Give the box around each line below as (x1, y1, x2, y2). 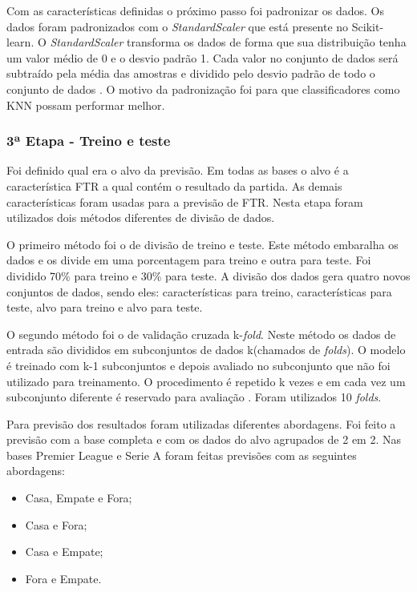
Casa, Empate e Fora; (25, 489, 132, 506)
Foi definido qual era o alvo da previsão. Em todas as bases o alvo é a (6, 162, 349, 179)
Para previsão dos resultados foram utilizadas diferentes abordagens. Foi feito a (6, 415, 396, 432)
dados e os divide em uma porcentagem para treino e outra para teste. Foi (6, 252, 371, 268)
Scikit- (351, 18, 384, 34)
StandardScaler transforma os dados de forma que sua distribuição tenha (50, 34, 407, 50)
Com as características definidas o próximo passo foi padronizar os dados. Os (6, 2, 385, 18)
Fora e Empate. (25, 570, 102, 586)
